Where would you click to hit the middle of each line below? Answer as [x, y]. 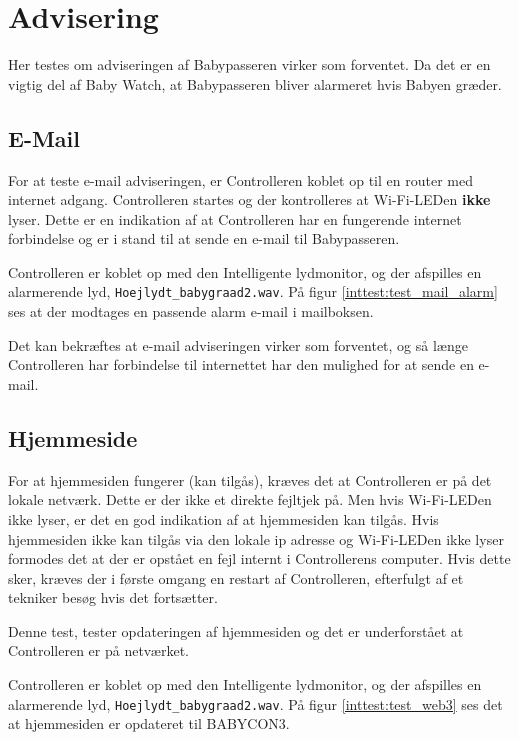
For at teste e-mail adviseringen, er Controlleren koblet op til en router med [240, 179]
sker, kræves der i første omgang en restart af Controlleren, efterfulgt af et [236, 577]
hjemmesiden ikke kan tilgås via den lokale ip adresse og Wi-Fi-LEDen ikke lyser [256, 538]
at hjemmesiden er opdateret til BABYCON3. [149, 723]
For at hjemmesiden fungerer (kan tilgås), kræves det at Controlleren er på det [250, 479]
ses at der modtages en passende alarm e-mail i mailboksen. [191, 311]
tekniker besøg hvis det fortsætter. [113, 597]
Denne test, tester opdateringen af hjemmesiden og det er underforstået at [236, 630]
